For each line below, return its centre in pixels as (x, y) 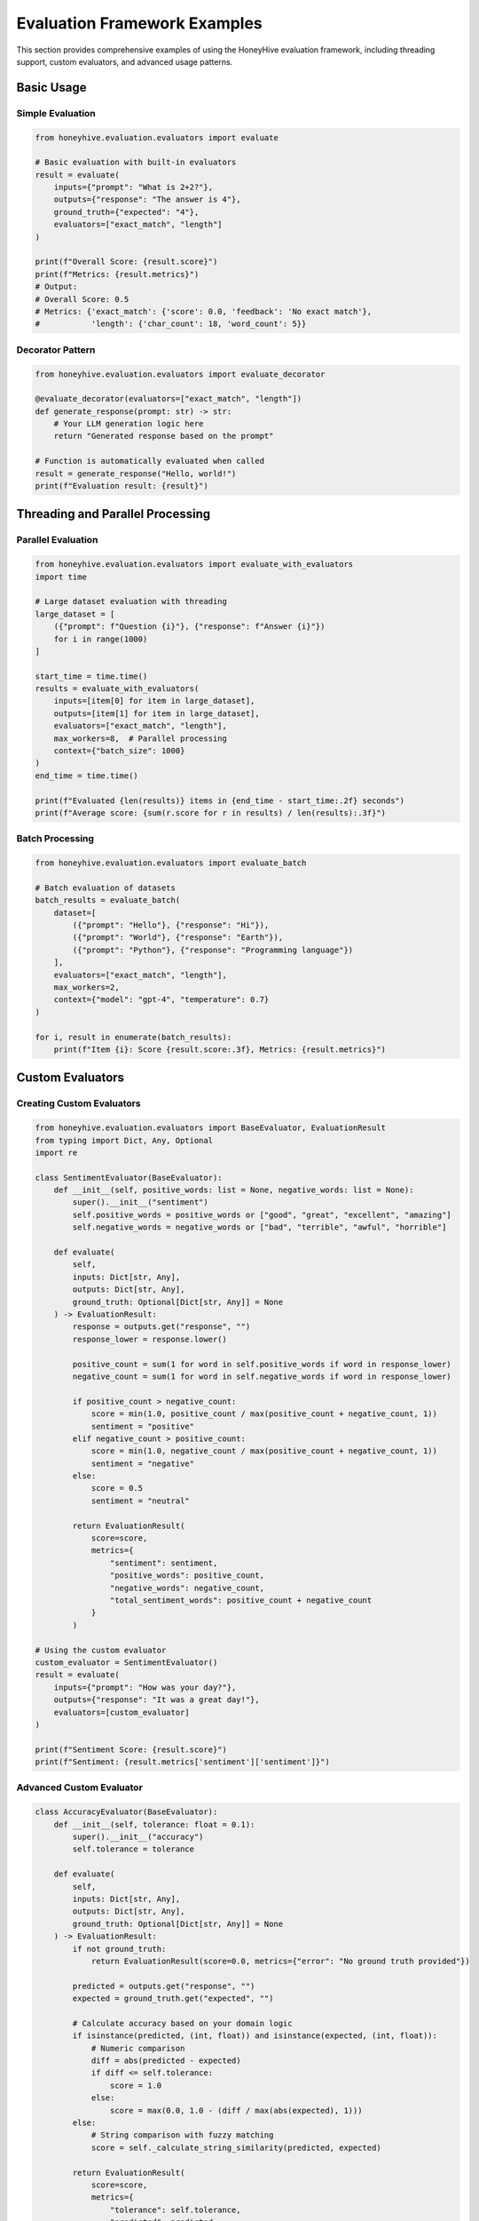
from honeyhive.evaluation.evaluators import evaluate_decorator (180, 374)
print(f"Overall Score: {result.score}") (126, 262)
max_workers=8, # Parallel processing (141, 738)
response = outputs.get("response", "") (161, 1327)
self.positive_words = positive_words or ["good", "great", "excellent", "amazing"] (262, 1214)
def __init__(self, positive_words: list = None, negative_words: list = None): (234, 1190)
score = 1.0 (136, 2085)
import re (56, 1152)
